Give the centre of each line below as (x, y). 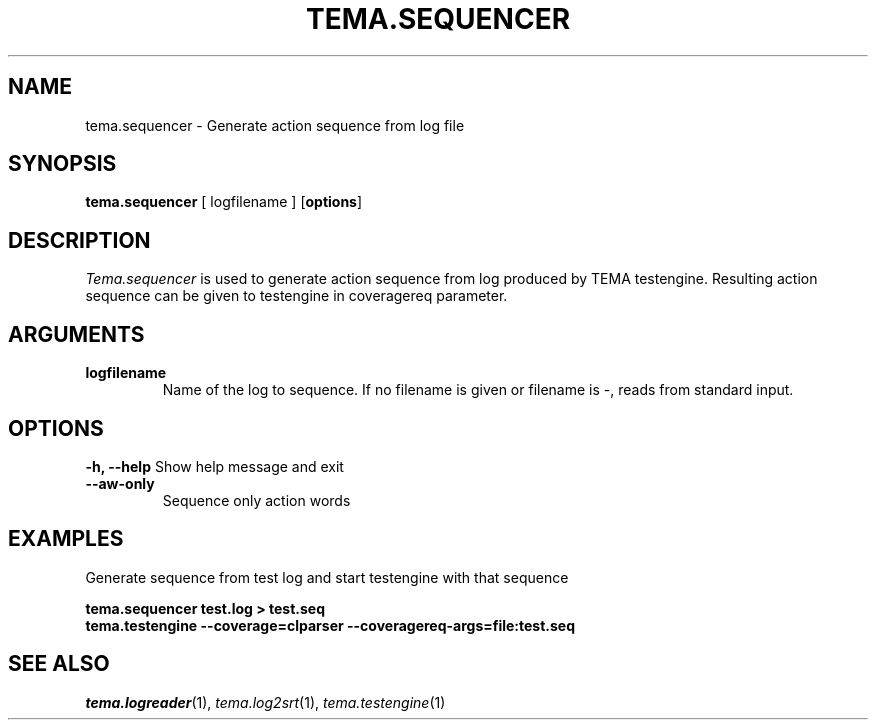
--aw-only (120, 483)
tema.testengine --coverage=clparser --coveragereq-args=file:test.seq (330, 625)
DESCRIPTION (79, 240)
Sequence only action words (256, 500)
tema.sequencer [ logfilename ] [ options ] (224, 202)
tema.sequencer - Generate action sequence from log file (275, 125)
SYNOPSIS (62, 164)
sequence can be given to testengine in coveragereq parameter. (296, 296)
